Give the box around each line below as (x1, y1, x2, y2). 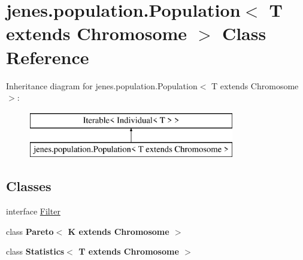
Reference (6, 44, 89, 69)
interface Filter (6, 205, 60, 217)
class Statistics (6, 245, 65, 258)
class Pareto (6, 225, 54, 237)
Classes (6, 177, 51, 195)
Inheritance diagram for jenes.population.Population (6, 79, 198, 92)
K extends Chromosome (68, 225, 169, 237)
